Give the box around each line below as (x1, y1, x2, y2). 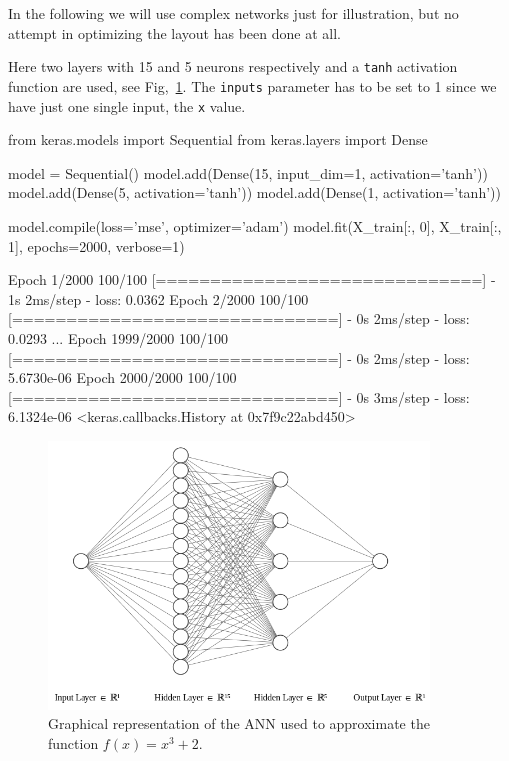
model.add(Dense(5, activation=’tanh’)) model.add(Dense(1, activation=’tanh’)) (8, 182, 501, 203)
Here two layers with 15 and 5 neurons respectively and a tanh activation (8, 56, 458, 77)
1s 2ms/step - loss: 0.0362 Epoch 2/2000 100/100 (8, 288, 309, 309)
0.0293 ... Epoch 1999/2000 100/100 (8, 327, 228, 348)
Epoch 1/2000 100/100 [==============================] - (8, 269, 496, 290)
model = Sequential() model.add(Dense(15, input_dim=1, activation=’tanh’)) (8, 162, 488, 183)
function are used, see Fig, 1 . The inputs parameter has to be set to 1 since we (8, 75, 497, 96)
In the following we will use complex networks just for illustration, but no (8, 3, 459, 23)
